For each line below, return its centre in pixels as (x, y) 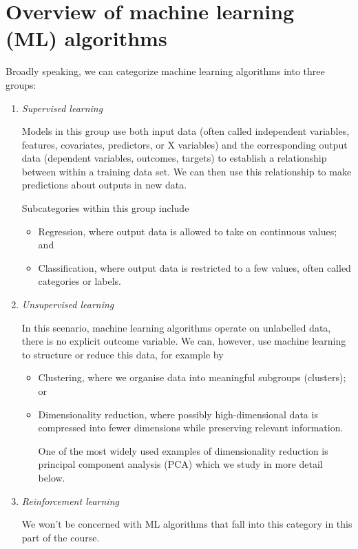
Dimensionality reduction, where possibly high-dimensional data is (178, 414)
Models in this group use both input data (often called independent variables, (186, 131)
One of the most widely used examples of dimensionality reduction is (183, 450)
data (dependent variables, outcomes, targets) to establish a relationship (174, 158)
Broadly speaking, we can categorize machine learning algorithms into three (165, 71)
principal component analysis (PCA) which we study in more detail (180, 464)
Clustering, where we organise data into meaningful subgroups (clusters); (192, 377)
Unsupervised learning (68, 304)
